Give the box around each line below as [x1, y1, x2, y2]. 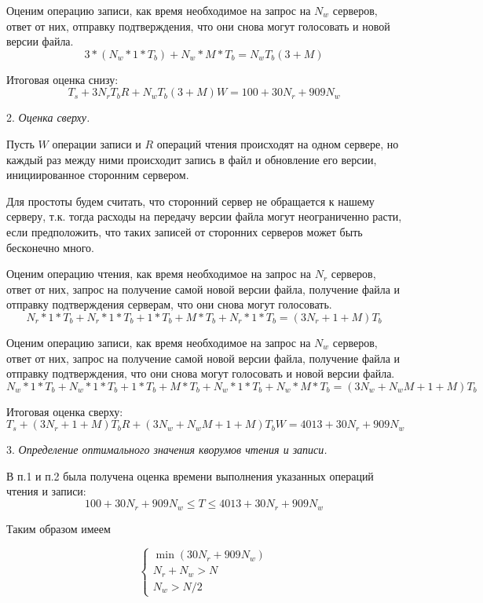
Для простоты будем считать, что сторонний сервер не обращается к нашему [6, 192, 375, 209]
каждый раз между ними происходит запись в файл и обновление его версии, [6, 151, 377, 167]
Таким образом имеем [6, 520, 111, 536]
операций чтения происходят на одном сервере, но [156, 135, 399, 152]
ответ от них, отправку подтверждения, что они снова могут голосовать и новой [6, 17, 390, 34]
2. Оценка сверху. [6, 109, 90, 126]
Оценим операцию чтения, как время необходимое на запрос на [6, 265, 311, 282]
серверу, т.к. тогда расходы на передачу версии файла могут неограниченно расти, [6, 208, 402, 225]
